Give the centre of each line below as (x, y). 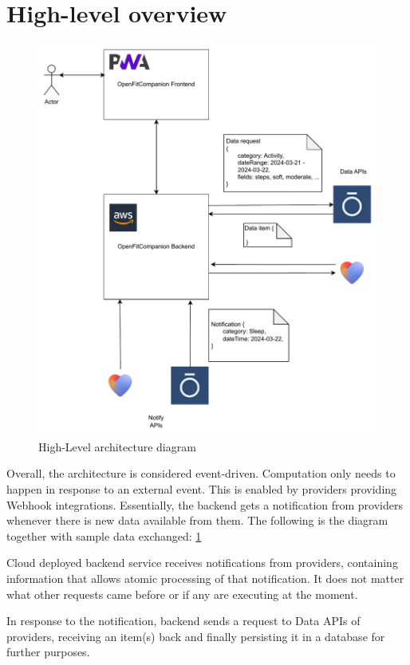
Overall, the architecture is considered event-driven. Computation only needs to (201, 473)
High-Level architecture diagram (117, 446)
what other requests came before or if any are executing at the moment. (182, 594)
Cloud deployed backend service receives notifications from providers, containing (202, 563)
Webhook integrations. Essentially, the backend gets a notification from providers (205, 504)
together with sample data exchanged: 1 (104, 535)
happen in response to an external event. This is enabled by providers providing (202, 489)
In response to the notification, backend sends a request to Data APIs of (183, 621)
